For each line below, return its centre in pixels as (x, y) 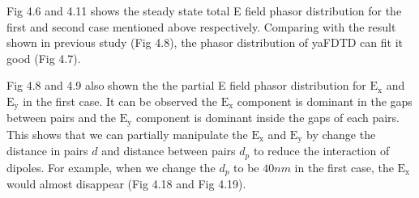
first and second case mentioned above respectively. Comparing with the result (201, 26)
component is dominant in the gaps (325, 101)
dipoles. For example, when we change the (111, 167)
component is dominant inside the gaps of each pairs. (267, 118)
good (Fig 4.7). (44, 58)
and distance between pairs (169, 151)
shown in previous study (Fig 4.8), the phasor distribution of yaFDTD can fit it (205, 42)
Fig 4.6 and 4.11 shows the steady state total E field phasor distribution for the (204, 11)
